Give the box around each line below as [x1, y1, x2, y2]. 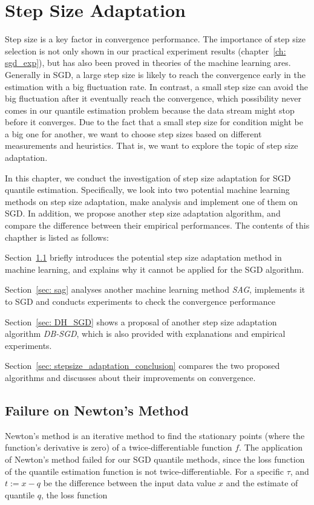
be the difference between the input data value [43, 477, 216, 489]
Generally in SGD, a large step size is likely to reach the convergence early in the [5, 68, 306, 80]
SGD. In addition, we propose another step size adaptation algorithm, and [5, 207, 281, 220]
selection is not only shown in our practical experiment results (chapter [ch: [5, 44, 286, 57]
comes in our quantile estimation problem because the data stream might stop [5, 103, 295, 116]
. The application [239, 441, 303, 454]
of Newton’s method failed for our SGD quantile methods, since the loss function [5, 452, 305, 465]
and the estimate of [226, 477, 298, 489]
